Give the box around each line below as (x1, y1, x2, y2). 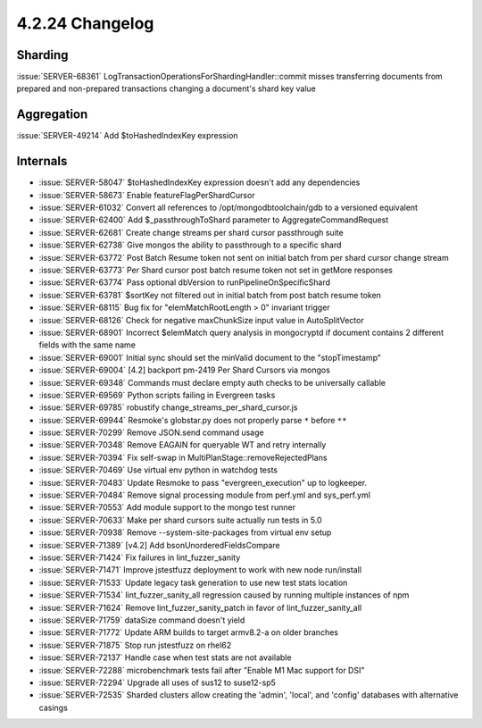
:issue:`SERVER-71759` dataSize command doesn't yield (38, 615, 245, 625)
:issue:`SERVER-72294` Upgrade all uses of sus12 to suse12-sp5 (38, 677, 277, 688)
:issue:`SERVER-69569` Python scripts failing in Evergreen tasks (38, 389, 276, 400)
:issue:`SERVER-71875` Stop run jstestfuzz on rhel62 (38, 640, 232, 650)
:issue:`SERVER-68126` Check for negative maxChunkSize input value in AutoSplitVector (38, 314, 365, 325)
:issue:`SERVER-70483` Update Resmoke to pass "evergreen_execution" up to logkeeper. (38, 477, 368, 488)
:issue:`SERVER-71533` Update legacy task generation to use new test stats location (38, 577, 348, 588)
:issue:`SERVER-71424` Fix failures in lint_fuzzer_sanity (38, 552, 241, 563)
